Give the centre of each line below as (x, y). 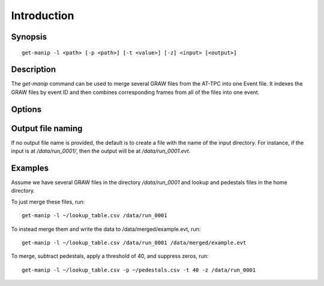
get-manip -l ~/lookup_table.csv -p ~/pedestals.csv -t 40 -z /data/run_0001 (139, 270)
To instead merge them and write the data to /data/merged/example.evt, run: (106, 229)
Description (34, 70)
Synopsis (29, 37)
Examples (30, 168)
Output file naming (47, 128)
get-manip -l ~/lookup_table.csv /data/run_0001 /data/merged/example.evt (134, 243)
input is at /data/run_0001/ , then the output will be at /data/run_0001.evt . (101, 151)
